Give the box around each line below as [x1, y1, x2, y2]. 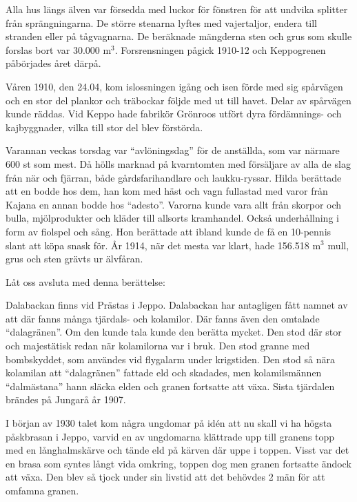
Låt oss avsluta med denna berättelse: [6, 274, 165, 289]
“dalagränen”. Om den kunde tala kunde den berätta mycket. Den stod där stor [6, 325, 342, 339]
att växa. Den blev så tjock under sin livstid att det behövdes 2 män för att [6, 470, 325, 484]
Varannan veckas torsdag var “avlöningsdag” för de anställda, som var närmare [6, 143, 340, 157]
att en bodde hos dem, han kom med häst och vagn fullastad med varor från [6, 184, 328, 198]
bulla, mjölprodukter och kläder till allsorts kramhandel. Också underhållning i [6, 211, 339, 225]
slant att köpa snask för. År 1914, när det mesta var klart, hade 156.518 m [6, 238, 321, 252]
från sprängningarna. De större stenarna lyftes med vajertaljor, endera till [6, 15, 318, 30]
